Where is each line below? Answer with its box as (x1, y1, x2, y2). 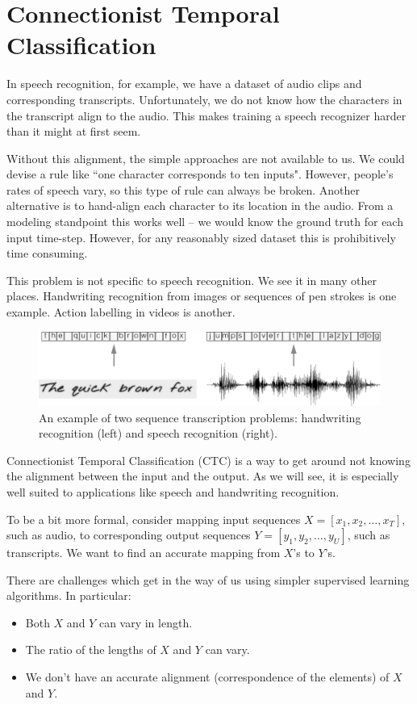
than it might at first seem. (6, 123, 141, 140)
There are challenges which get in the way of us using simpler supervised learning (6, 571, 410, 588)
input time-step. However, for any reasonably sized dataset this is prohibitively (6, 228, 396, 245)
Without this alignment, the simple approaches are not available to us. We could (6, 149, 405, 166)
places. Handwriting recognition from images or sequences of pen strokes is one (6, 287, 397, 304)
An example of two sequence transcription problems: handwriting (39, 409, 361, 425)
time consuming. (6, 245, 88, 262)
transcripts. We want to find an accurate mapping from (6, 544, 281, 561)
